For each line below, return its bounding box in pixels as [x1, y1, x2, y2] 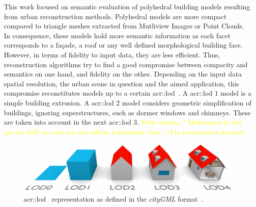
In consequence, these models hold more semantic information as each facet [4, 30, 231, 40]
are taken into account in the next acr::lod [4, 117, 132, 127]
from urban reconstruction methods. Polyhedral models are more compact [4, 11, 227, 21]
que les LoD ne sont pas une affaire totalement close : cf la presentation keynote [4, 126, 245, 136]
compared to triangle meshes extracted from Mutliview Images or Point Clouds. [4, 21, 244, 31]
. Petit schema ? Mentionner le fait [137, 117, 242, 127]
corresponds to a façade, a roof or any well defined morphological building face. [4, 40, 243, 50]
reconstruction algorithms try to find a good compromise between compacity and [4, 59, 248, 69]
